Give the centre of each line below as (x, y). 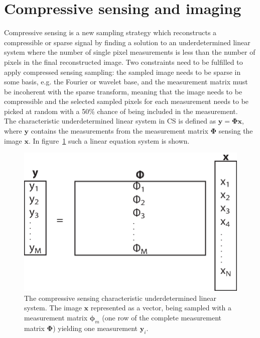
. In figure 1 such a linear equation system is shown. (109, 140)
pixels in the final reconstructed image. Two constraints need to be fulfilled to (123, 62)
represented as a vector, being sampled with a (161, 308)
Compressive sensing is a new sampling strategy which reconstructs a (110, 32)
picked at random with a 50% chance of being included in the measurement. (121, 111)
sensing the (236, 131)
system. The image (53, 308)
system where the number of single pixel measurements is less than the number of (130, 52)
